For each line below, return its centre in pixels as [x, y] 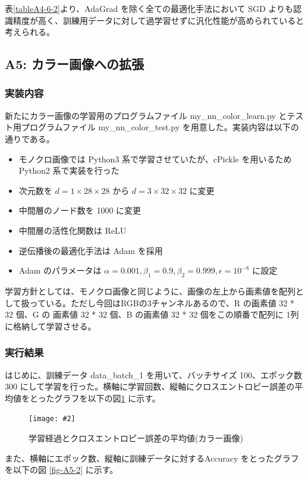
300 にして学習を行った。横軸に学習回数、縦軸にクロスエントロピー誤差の [150, 386]
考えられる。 [30, 32]
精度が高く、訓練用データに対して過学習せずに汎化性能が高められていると [158, 20]
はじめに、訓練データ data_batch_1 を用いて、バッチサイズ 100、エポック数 [154, 374]
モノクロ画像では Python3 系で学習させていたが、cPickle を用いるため [155, 159]
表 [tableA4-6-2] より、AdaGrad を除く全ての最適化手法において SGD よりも [149, 8]
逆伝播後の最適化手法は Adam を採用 [91, 250]
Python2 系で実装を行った [69, 170]
